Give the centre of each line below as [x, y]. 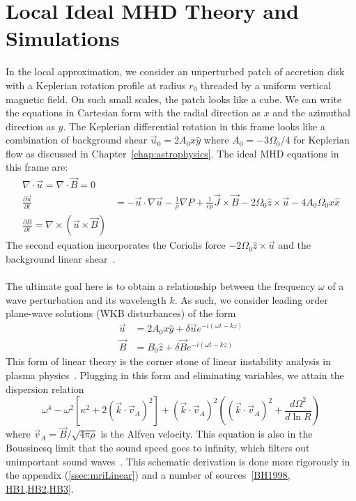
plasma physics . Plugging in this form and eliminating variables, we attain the [175, 375]
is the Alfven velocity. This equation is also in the [207, 434]
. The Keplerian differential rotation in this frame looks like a [194, 126]
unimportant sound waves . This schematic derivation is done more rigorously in [178, 461]
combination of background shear [77, 140]
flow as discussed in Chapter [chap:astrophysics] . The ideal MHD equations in [172, 153]
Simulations [63, 38]
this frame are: [37, 167]
